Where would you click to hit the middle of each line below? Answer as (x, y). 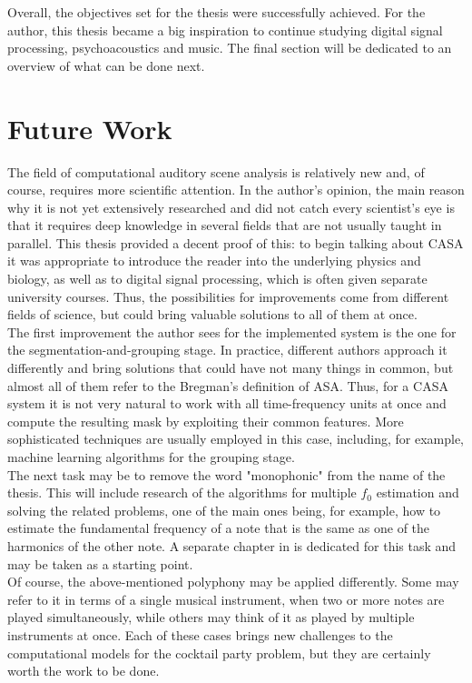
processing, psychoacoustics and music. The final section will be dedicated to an (230, 48)
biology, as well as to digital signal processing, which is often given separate (217, 279)
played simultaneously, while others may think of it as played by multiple (211, 617)
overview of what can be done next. (106, 65)
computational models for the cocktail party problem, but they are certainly (219, 653)
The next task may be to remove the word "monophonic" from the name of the (226, 474)
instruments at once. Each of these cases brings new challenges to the (200, 634)
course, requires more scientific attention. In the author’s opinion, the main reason (236, 190)
